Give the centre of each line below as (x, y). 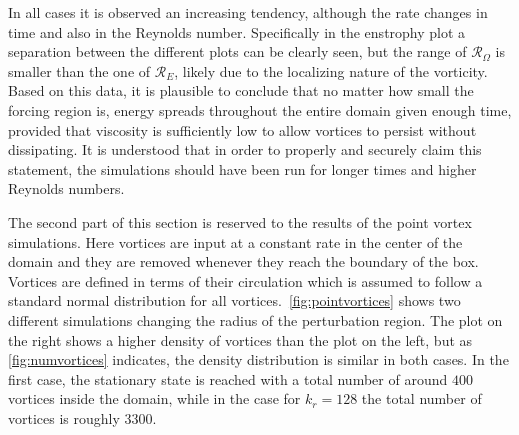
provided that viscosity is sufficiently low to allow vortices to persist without (242, 129)
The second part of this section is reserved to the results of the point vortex (240, 221)
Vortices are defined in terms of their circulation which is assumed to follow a (245, 280)
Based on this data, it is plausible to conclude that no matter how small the (241, 90)
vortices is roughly (64, 417)
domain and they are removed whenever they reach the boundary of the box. (243, 261)
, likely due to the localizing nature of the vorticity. (331, 70)
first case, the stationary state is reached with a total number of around (228, 378)
